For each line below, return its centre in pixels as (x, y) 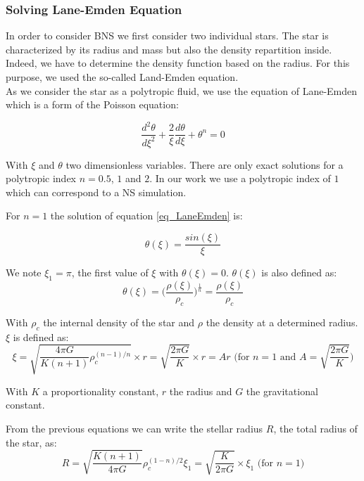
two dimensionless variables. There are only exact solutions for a (205, 164)
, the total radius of (315, 428)
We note (24, 272)
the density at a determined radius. (282, 322)
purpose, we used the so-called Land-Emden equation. (122, 77)
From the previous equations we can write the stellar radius (134, 428)
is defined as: (41, 336)
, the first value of (110, 272)
